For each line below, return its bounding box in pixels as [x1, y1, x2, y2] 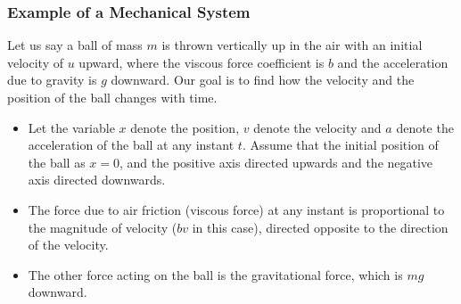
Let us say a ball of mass [7, 36, 143, 54]
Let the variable [28, 118, 115, 136]
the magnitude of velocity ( [28, 218, 177, 236]
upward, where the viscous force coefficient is [78, 53, 325, 71]
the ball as [28, 152, 86, 171]
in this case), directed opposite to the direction [192, 218, 449, 236]
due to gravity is [7, 70, 97, 89]
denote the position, [130, 118, 240, 136]
